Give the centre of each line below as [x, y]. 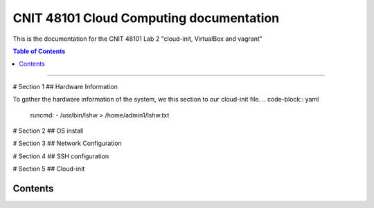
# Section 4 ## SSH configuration [61, 156]
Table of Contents [39, 51]
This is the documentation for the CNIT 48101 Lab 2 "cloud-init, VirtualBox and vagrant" [138, 39]
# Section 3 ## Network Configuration [68, 143]
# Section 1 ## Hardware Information [65, 86]
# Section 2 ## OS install [48, 131]
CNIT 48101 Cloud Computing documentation [146, 18]
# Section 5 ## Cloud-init [49, 169]
